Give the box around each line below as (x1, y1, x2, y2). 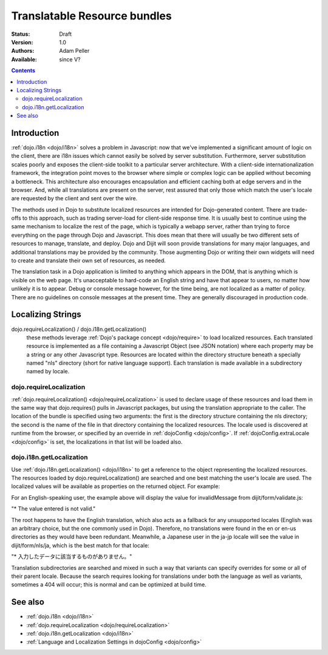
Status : (11, 30, 30, 38)
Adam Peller (59, 47, 90, 55)
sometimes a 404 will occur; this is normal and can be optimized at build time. (11, 581, 207, 588)
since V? (59, 55, 81, 63)
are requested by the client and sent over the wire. (11, 195, 138, 202)
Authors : (11, 47, 35, 55)
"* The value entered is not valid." (11, 505, 96, 512)
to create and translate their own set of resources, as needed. (11, 257, 166, 264)
